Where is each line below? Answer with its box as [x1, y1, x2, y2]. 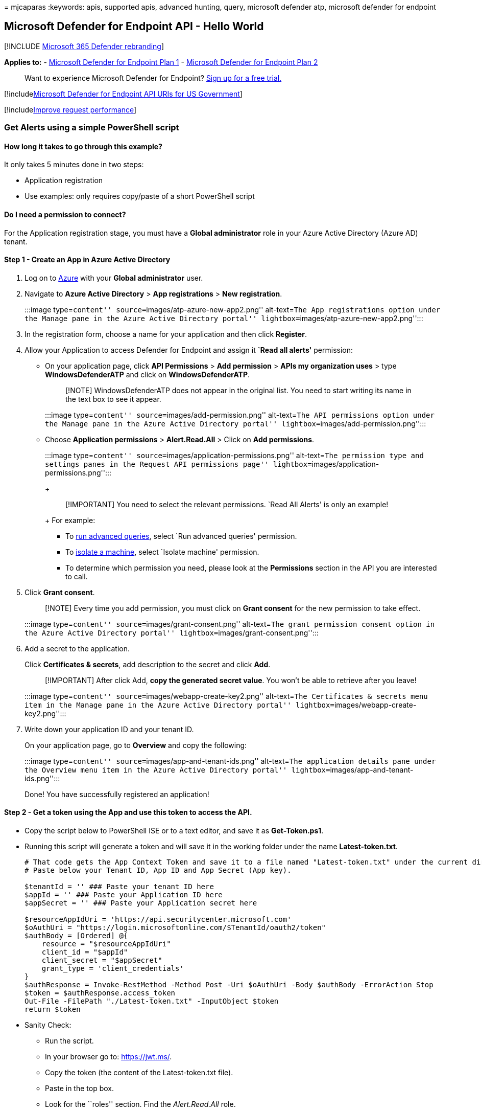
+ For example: [45, 515, 95, 525]
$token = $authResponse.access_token [25, 989, 176, 997]
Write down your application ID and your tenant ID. [25, 724, 194, 734]
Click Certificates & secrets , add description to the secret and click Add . [25, 660, 271, 669]
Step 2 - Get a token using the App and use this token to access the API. [4, 808, 252, 817]
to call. [65, 572, 88, 581]
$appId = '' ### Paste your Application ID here [25, 891, 223, 899]
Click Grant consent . [25, 587, 95, 597]
